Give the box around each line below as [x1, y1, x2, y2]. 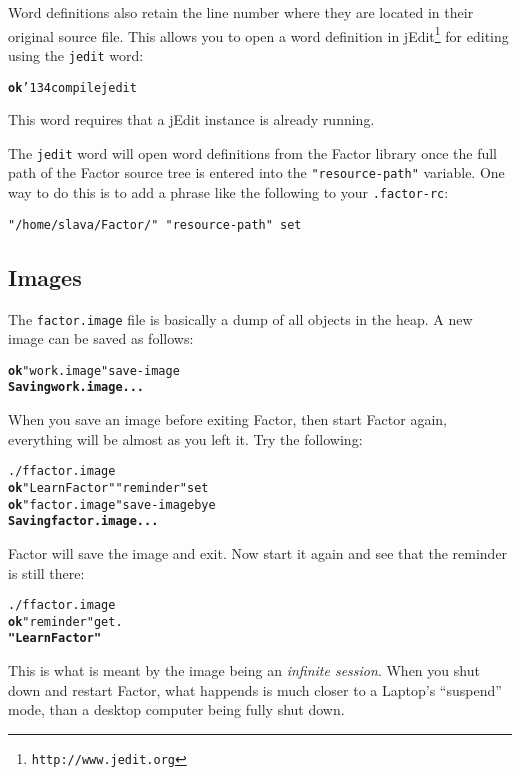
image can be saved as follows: [8, 328, 194, 349]
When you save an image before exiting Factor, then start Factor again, [8, 409, 447, 430]
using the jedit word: [8, 44, 144, 65]
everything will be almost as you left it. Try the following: [8, 428, 363, 449]
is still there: [8, 562, 85, 583]
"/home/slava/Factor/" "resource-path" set [8, 217, 302, 232]
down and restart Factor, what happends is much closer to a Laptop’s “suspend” [8, 679, 502, 700]
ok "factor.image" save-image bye [8, 497, 216, 512]
